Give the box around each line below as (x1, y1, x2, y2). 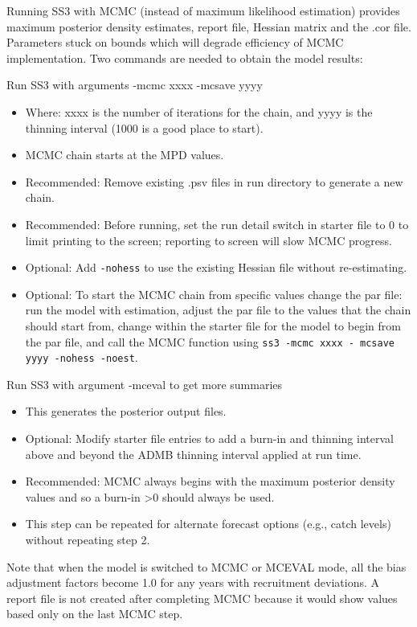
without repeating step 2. (25, 531, 150, 548)
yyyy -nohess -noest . (25, 349, 138, 366)
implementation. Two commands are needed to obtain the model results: (6, 49, 363, 66)
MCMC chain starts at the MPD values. (25, 146, 224, 163)
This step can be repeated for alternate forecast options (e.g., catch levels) (25, 515, 391, 532)
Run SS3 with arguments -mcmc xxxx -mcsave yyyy (6, 76, 263, 93)
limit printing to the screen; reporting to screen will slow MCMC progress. (25, 232, 392, 248)
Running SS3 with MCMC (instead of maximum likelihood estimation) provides (6, 2, 400, 18)
